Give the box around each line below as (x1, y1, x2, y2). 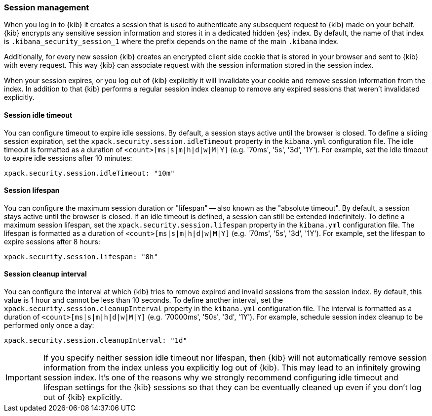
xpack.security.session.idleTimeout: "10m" (4, 169, 175, 177)
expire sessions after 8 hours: (4, 237, 100, 246)
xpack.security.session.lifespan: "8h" (4, 252, 158, 261)
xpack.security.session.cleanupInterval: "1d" (4, 336, 187, 345)
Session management (4, 2, 89, 12)
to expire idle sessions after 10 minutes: (4, 153, 132, 162)
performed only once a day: (4, 321, 94, 330)
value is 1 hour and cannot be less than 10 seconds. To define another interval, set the (4, 296, 283, 305)
